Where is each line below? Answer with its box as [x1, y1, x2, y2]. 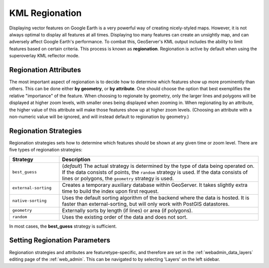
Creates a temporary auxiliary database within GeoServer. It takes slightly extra [62, 181, 248, 188]
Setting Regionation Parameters [9, 236, 111, 245]
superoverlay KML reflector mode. [9, 53, 80, 59]
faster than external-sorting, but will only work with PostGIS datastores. [62, 200, 230, 207]
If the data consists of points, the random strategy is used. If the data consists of [62, 168, 248, 175]
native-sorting [12, 198, 47, 204]
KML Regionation [9, 7, 82, 18]
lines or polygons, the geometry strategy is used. [62, 175, 174, 182]
